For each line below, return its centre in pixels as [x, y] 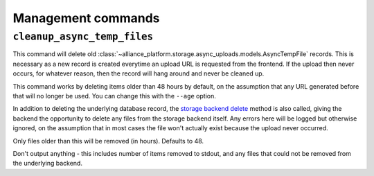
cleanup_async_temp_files [83, 37]
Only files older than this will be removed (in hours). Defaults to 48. [108, 141]
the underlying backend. [48, 164]
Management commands [86, 18]
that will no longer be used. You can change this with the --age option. [114, 96]
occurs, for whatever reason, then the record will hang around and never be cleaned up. [139, 73]
